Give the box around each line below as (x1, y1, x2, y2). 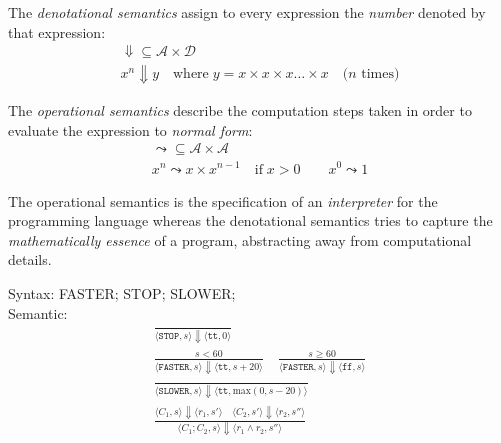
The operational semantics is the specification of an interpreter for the (8, 190, 438, 211)
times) (361, 66, 400, 81)
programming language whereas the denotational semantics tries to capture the (8, 210, 493, 231)
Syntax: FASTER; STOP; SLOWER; (8, 282, 236, 303)
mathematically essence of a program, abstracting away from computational (8, 229, 472, 250)
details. (8, 249, 52, 270)
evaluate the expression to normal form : (8, 119, 253, 140)
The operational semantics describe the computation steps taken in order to (8, 100, 472, 121)
